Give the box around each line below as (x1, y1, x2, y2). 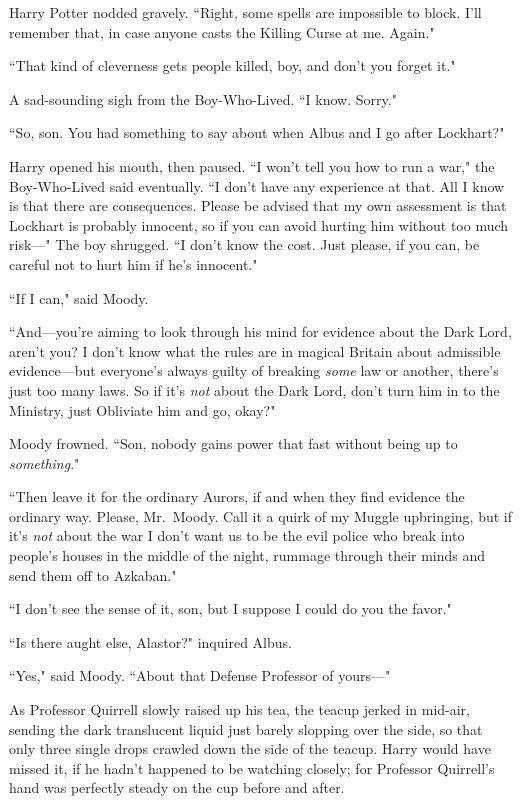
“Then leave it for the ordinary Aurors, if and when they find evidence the (9, 486, 465, 507)
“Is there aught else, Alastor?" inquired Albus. (9, 631, 292, 652)
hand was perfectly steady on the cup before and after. (9, 777, 345, 798)
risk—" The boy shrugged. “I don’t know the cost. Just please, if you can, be (9, 234, 480, 255)
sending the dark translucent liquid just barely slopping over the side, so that (9, 718, 483, 739)
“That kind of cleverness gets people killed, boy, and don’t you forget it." (9, 55, 456, 76)
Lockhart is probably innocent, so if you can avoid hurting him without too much (9, 214, 509, 235)
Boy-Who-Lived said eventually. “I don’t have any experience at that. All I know (9, 175, 505, 196)
